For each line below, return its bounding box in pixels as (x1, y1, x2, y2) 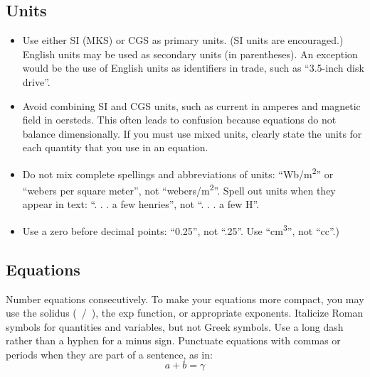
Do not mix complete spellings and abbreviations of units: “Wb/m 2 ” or (22, 164, 334, 181)
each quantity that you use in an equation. (22, 140, 208, 155)
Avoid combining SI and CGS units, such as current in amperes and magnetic (22, 98, 361, 113)
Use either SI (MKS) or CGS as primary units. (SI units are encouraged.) (22, 33, 344, 48)
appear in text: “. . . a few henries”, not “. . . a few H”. (22, 197, 260, 212)
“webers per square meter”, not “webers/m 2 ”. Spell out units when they (22, 181, 336, 197)
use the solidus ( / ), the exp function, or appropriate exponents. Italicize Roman (6, 305, 364, 320)
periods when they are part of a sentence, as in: (6, 346, 213, 361)
